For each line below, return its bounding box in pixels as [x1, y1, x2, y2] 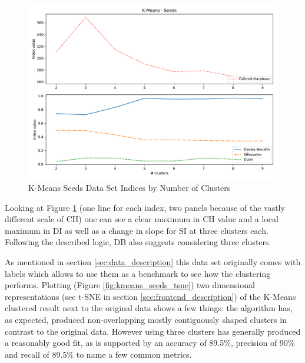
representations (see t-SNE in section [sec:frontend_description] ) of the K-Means [5, 290, 296, 302]
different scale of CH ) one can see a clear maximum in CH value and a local [5, 213, 279, 225]
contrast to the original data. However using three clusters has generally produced [5, 325, 301, 337]
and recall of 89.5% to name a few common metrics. [5, 348, 192, 360]
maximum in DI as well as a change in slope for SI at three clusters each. [5, 224, 268, 236]
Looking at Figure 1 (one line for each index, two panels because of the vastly [5, 201, 285, 213]
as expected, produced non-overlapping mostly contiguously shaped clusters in [5, 313, 287, 325]
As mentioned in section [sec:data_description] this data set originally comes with [5, 256, 301, 268]
